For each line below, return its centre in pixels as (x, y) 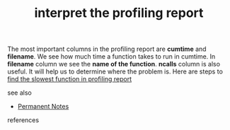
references (23, 120)
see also (19, 93)
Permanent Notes (43, 107)
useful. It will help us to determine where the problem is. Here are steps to (115, 71)
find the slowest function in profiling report (70, 79)
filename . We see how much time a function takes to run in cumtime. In (111, 57)
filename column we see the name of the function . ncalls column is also (114, 64)
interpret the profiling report (119, 13)
